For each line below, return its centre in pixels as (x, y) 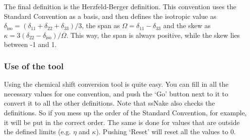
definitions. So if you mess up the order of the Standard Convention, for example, (125, 112)
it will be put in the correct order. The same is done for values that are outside (122, 122)
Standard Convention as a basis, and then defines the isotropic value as (110, 16)
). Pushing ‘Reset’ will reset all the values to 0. (166, 132)
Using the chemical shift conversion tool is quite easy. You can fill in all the (116, 84)
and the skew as (187, 25)
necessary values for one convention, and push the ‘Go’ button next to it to (116, 93)
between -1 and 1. (30, 44)
